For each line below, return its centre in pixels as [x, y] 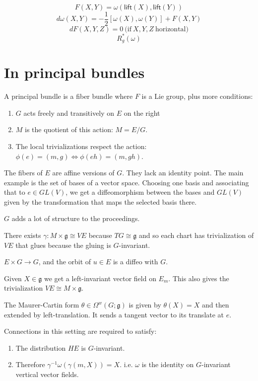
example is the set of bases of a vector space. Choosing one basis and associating [127, 182]
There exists [23, 235]
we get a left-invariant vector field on [100, 278]
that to [15, 192]
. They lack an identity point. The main [183, 173]
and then [216, 305]
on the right [142, 113]
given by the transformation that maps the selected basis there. [100, 201]
